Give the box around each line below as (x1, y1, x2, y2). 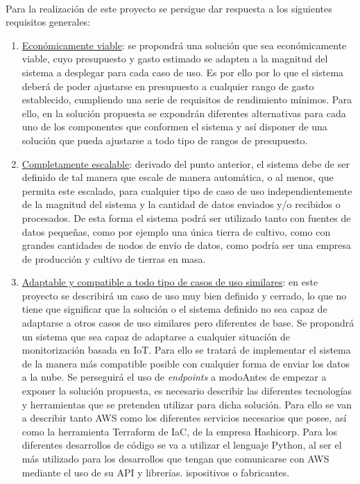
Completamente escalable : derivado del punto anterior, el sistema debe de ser (22, 156, 350, 171)
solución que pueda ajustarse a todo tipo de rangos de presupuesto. (22, 132, 308, 147)
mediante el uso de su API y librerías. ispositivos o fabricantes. (22, 465, 290, 479)
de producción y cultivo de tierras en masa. (22, 251, 206, 266)
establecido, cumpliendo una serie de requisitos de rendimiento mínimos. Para (22, 92, 352, 107)
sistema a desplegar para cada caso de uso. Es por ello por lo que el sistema (22, 64, 344, 79)
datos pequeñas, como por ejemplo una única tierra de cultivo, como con (22, 224, 331, 239)
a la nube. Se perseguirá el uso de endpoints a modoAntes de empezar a (22, 370, 327, 384)
